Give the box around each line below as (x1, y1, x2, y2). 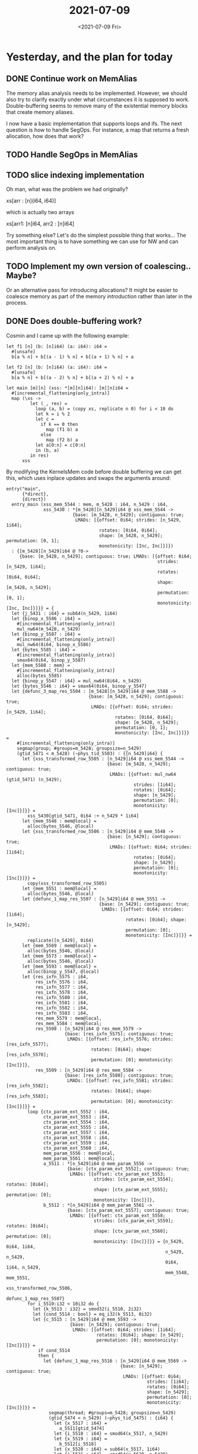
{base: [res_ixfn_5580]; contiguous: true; (64, 1072, 174, 1078)
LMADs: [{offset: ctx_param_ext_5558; (69, 1213, 166, 1218)
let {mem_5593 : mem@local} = (21, 963, 97, 969)
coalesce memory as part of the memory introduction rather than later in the (6, 292, 193, 300)
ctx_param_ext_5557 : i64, (43, 1130, 110, 1135)
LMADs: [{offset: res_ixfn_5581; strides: (67, 1077, 174, 1083)
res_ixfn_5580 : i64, (35, 994, 89, 1000)
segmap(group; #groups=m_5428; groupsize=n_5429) (17, 745, 142, 751)
